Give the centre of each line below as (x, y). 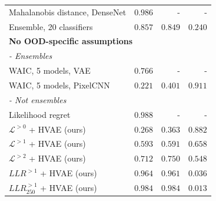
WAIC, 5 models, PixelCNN (59, 85)
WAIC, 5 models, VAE (50, 70)
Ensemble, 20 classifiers (51, 26)
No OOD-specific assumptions (71, 41)
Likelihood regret (40, 114)
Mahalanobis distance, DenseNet (68, 11)
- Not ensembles (38, 99)
